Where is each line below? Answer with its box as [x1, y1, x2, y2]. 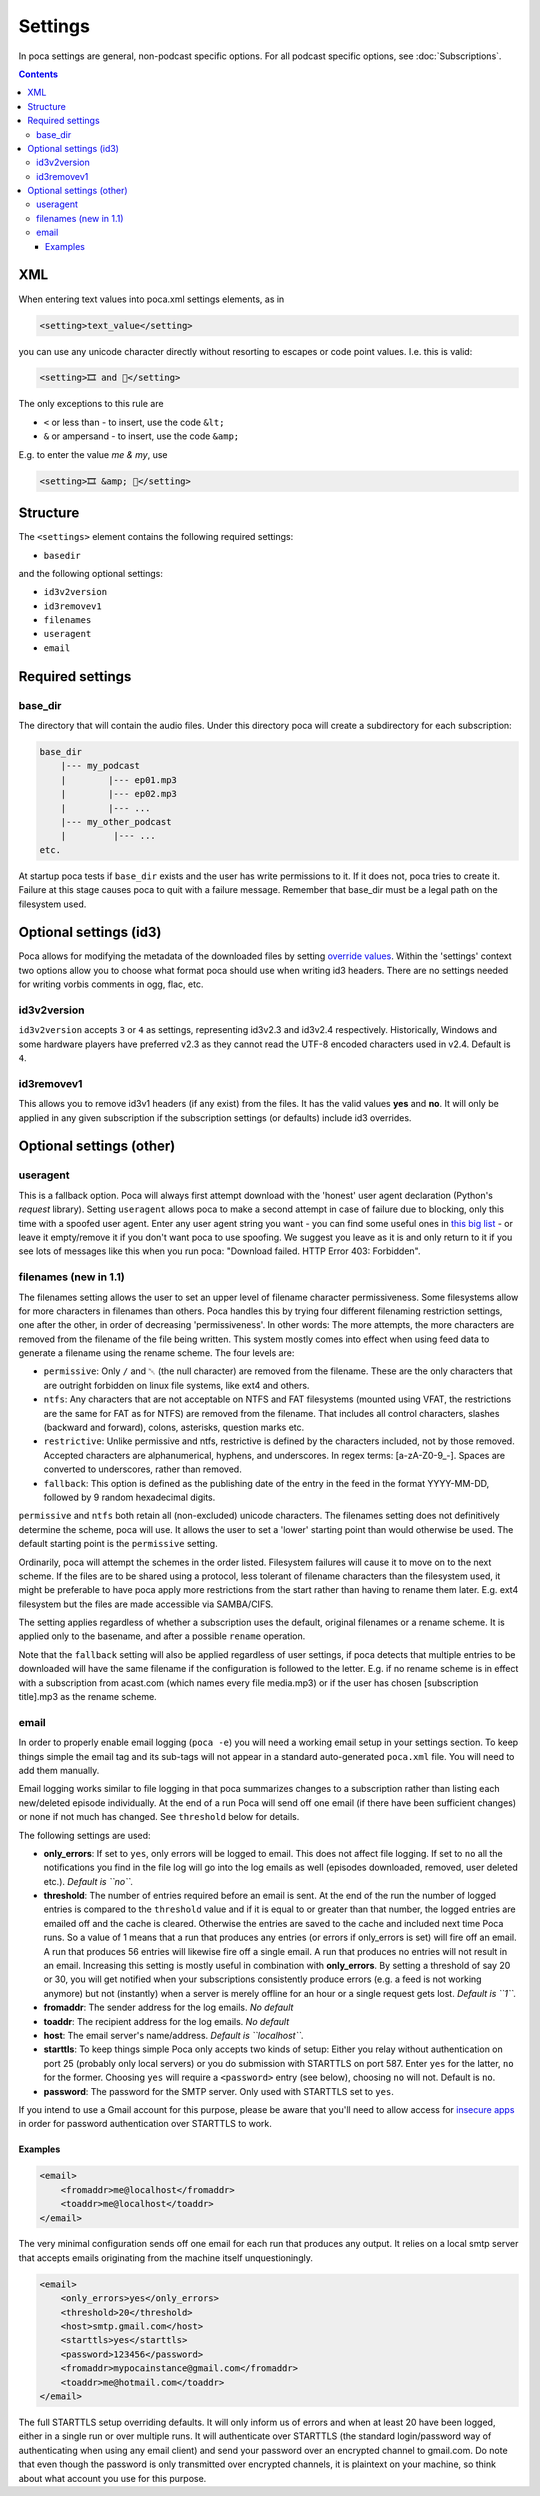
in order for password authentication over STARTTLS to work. [18, 2118, 272, 2130]
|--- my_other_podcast [60, 816, 172, 827]
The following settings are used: [18, 1829, 151, 1841]
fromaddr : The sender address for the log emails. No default [43, 2001, 294, 2014]
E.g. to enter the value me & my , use [18, 448, 169, 460]
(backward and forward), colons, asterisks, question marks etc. [43, 1421, 305, 1434]
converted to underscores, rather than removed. [43, 1463, 242, 1475]
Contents [18, 68, 59, 80]
